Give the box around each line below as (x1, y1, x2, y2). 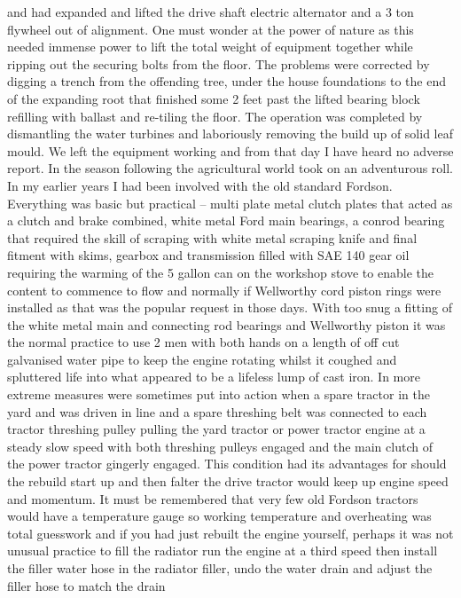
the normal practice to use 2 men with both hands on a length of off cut (7, 333, 400, 351)
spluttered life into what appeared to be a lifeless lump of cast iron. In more (7, 367, 420, 386)
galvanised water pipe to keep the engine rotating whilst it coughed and (7, 350, 397, 368)
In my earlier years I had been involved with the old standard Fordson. (7, 176, 393, 194)
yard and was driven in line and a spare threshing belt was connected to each (7, 402, 427, 421)
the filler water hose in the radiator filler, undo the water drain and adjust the (7, 559, 433, 577)
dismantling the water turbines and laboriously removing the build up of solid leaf (7, 124, 453, 143)
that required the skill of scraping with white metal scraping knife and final (7, 228, 418, 247)
